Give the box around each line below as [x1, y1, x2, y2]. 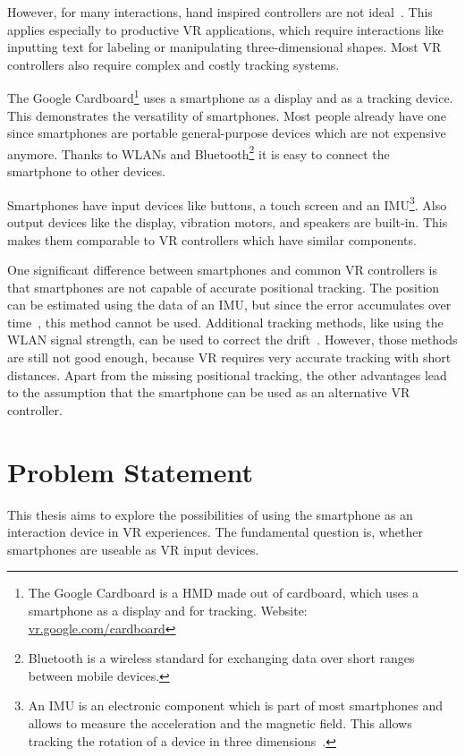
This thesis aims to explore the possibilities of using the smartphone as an [7, 505, 413, 523]
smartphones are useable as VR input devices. [7, 539, 259, 558]
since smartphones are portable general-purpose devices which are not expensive [7, 123, 446, 142]
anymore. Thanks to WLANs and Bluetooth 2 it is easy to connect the [7, 141, 390, 163]
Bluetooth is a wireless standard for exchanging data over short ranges [28, 649, 415, 667]
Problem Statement [7, 453, 253, 489]
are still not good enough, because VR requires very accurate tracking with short [7, 348, 452, 367]
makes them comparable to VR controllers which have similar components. [7, 230, 417, 249]
